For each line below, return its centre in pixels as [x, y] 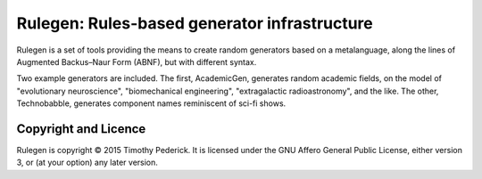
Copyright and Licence [81, 129]
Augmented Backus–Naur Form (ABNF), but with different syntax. [137, 61]
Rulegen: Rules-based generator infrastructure [195, 23]
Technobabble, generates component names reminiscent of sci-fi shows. [151, 103]
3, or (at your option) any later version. [87, 163]
